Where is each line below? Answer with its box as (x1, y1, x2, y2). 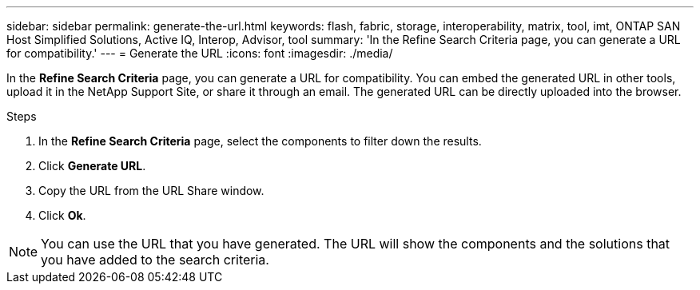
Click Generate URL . (38, 159, 146, 173)
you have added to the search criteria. (41, 252, 269, 268)
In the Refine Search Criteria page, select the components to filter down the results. (38, 134, 482, 148)
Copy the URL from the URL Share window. (38, 184, 264, 197)
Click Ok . (38, 209, 86, 222)
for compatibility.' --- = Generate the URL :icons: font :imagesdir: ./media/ (6, 46, 393, 60)
